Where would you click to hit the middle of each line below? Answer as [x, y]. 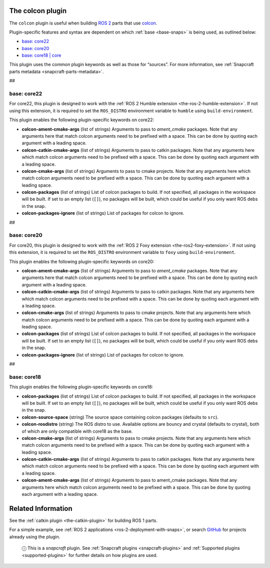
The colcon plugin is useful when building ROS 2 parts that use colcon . [83, 23]
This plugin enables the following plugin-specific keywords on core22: [82, 120]
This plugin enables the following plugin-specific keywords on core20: [82, 261]
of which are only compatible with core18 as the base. [77, 431]
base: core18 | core [41, 56]
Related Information [41, 508]
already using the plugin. [35, 536]
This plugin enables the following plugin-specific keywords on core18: [81, 387]
